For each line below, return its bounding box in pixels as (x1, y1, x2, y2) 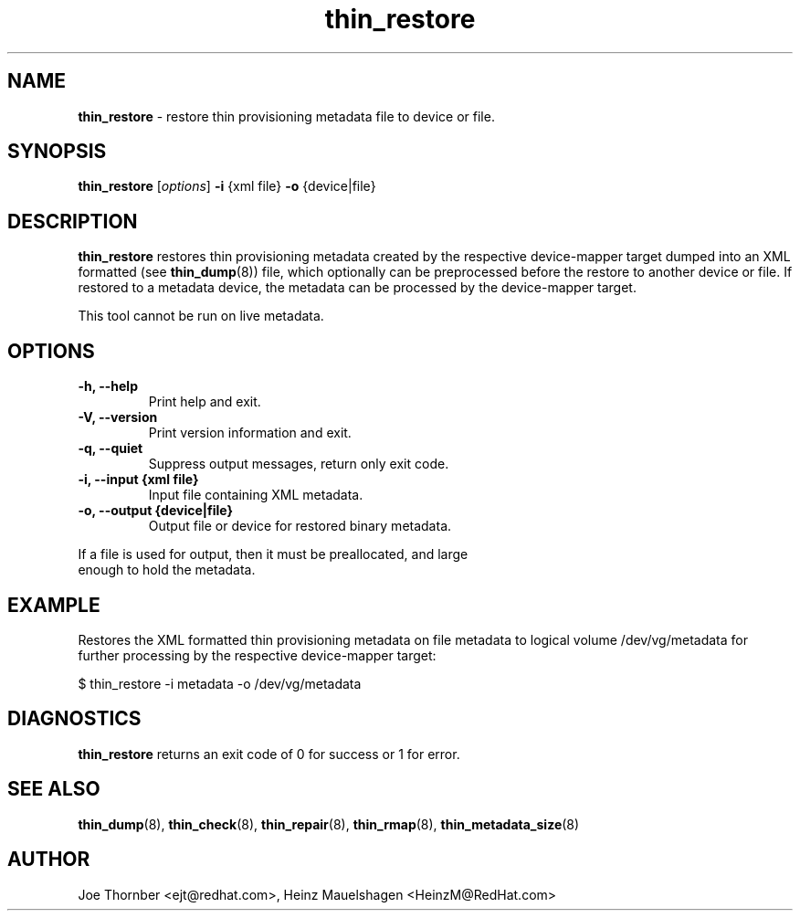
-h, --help (78, 378, 138, 395)
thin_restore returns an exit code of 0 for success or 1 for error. (78, 745, 460, 762)
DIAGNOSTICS (7, 707, 142, 731)
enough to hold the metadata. (78, 562, 256, 578)
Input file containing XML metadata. (148, 487, 363, 503)
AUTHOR (7, 848, 90, 871)
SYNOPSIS (7, 140, 107, 164)
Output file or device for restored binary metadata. (148, 518, 452, 534)
